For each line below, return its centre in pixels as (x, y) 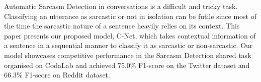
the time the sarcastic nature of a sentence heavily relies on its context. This (122, 26)
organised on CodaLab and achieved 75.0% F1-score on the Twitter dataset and (127, 65)
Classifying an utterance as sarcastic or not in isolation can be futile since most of (130, 16)
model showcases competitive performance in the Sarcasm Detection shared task (128, 55)
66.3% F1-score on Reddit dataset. (57, 75)
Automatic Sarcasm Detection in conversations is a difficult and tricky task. (121, 6)
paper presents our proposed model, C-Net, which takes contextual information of (130, 35)
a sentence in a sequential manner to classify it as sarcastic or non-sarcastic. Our (128, 45)
